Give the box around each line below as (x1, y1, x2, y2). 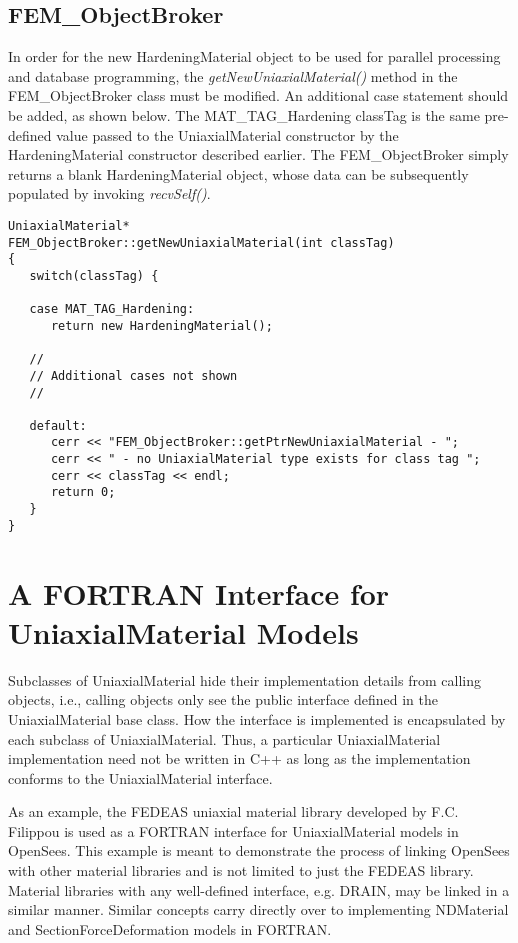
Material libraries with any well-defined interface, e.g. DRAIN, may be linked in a (8, 879, 510, 900)
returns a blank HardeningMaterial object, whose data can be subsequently (8, 163, 469, 184)
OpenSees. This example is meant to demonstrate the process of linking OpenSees (8, 840, 510, 861)
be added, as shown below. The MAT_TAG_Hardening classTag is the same (8, 104, 480, 125)
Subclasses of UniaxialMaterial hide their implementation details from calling (8, 669, 481, 690)
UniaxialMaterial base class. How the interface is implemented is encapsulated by (8, 708, 506, 729)
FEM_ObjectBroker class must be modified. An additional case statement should (8, 85, 509, 106)
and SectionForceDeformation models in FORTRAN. (8, 918, 332, 939)
